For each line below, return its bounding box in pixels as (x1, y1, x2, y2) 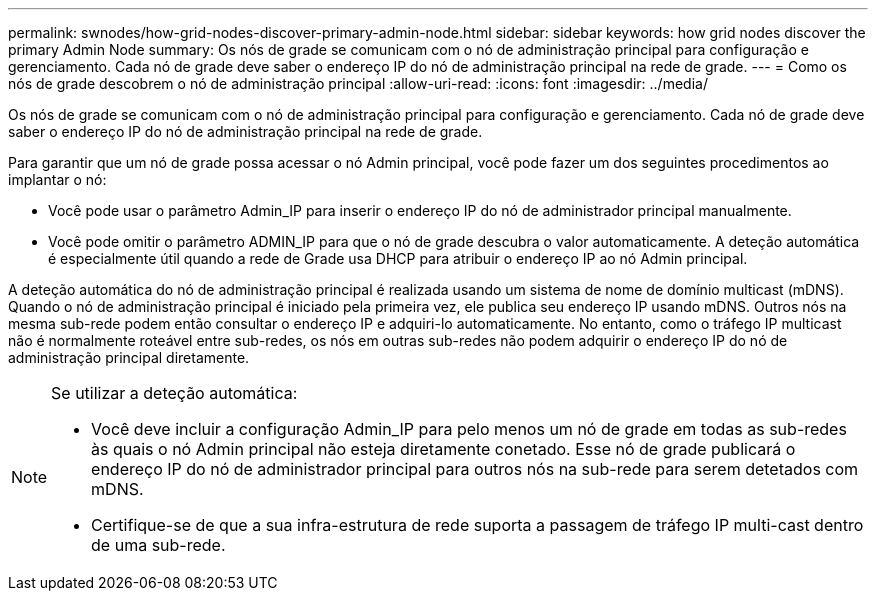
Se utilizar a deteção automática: (51, 383, 298, 403)
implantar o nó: (8, 171, 107, 188)
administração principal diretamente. (8, 349, 250, 366)
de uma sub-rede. (91, 535, 226, 555)
